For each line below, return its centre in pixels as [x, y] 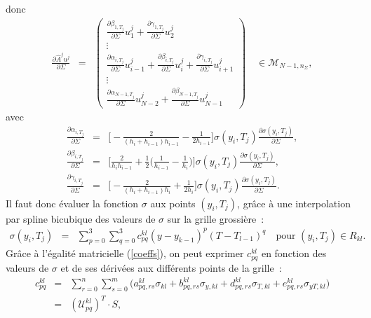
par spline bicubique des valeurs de [81, 218]
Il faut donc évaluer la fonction [72, 203]
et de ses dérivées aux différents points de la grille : [171, 267]
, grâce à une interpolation [294, 203]
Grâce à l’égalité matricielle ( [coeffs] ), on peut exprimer [125, 253]
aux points [173, 203]
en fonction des [294, 253]
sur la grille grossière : [216, 218]
